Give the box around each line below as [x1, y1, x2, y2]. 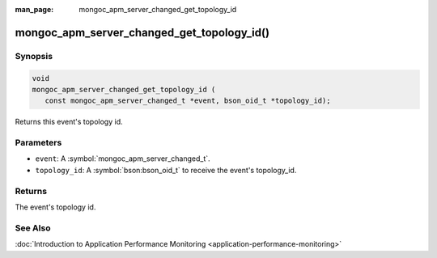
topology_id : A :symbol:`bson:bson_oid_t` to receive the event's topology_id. [35, 165, 297, 175]
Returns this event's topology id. [15, 117, 123, 127]
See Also [15, 222, 51, 234]
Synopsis [15, 50, 53, 61]
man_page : [15, 5, 54, 14]
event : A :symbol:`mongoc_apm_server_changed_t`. [35, 154, 210, 163]
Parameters [15, 137, 62, 149]
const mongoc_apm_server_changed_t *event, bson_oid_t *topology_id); [45, 96, 331, 105]
